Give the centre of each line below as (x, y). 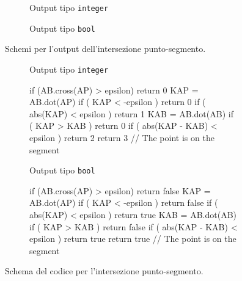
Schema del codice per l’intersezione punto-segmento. (104, 271)
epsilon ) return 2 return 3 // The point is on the (122, 137)
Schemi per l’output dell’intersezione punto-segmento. (105, 49)
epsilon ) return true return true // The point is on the (133, 239)
